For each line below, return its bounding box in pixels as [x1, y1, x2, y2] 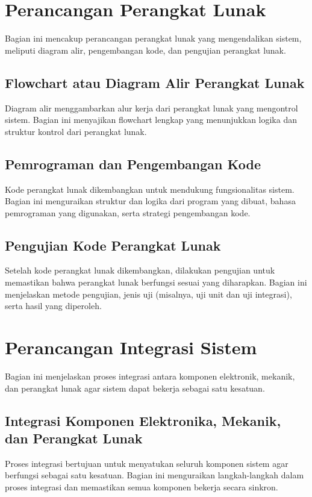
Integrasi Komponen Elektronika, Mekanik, [5, 411, 281, 430]
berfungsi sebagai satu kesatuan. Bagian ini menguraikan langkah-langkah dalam [5, 469, 304, 481]
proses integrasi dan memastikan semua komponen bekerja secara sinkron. [5, 480, 278, 493]
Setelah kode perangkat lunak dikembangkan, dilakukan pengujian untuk [5, 264, 275, 277]
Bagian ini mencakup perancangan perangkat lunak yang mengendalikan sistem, [5, 32, 302, 45]
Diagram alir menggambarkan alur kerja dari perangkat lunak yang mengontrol [5, 101, 298, 114]
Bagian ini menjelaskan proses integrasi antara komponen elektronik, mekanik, [5, 369, 295, 382]
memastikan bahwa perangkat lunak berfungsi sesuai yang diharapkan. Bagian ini [5, 276, 307, 289]
